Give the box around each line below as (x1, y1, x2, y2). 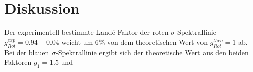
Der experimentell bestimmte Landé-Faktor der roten (4, 27, 169, 37)
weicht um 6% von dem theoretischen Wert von (61, 36, 208, 47)
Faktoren (4, 57, 32, 67)
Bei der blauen (4, 47, 49, 57)
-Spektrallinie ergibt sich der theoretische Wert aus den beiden (55, 47, 249, 57)
